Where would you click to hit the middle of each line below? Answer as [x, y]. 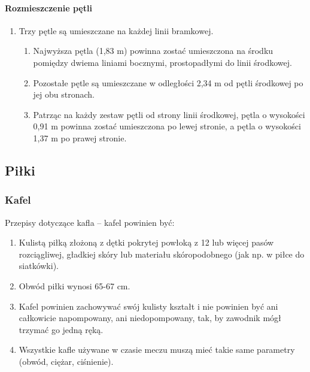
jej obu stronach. [64, 94]
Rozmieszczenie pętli [48, 7]
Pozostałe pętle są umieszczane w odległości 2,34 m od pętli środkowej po [168, 82]
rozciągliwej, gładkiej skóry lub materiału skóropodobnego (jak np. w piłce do [162, 254]
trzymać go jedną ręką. [61, 329]
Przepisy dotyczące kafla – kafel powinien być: [90, 222]
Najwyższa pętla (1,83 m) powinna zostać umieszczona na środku [153, 51]
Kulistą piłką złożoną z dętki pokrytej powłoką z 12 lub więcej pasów [146, 242]
